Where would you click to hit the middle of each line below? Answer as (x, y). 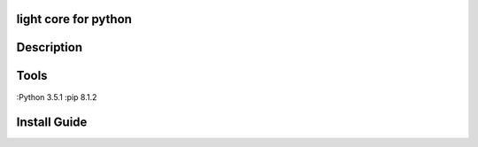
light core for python (74, 19)
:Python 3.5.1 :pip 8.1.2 (57, 97)
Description (50, 47)
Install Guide (52, 123)
